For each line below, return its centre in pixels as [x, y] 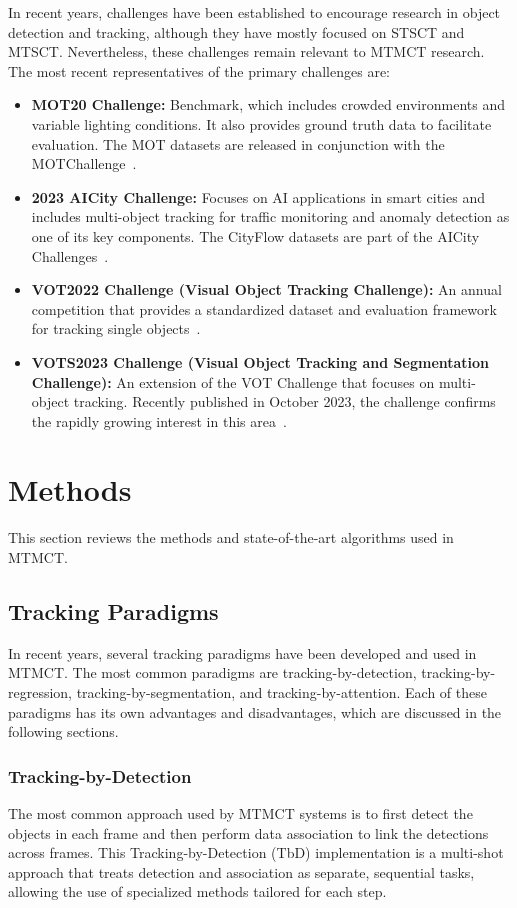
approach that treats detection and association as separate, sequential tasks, [241, 871]
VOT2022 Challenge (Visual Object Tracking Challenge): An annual [266, 289]
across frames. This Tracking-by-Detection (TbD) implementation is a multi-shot [256, 852]
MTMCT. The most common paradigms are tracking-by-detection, [212, 672]
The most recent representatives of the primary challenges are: [199, 70]
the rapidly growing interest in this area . [159, 420]
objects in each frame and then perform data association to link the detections [248, 832]
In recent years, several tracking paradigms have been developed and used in [242, 652]
